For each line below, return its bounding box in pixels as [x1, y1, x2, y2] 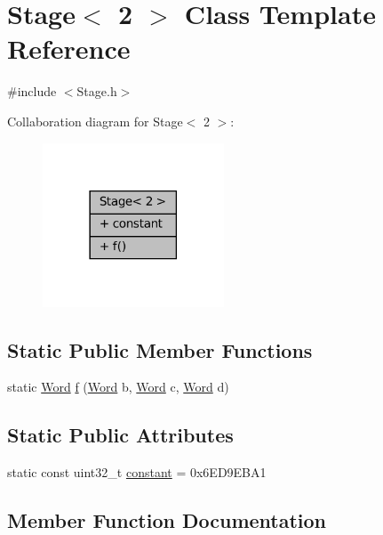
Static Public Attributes [7, 421, 234, 449]
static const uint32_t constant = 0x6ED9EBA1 [7, 463, 267, 482]
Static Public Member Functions [7, 336, 313, 363]
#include [7, 82, 57, 101]
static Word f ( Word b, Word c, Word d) [7, 377, 229, 396]
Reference [7, 30, 131, 67]
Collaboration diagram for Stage [7, 111, 183, 130]
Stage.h [76, 82, 117, 101]
